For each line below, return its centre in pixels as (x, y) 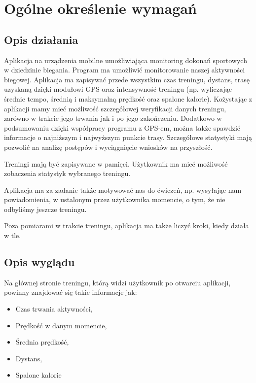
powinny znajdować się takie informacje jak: (71, 292)
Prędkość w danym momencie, (61, 325)
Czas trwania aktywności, (54, 309)
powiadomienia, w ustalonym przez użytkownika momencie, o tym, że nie (115, 199)
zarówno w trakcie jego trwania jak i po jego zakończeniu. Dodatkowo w (113, 118)
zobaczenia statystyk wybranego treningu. (67, 173)
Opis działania (41, 39)
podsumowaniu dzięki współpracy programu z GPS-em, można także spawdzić (122, 127)
